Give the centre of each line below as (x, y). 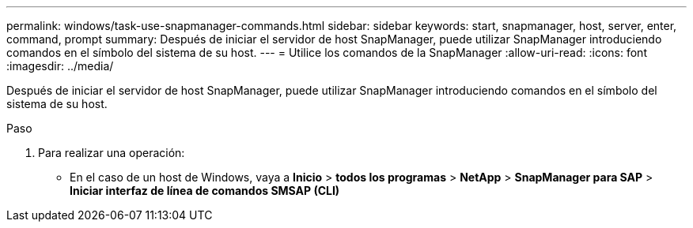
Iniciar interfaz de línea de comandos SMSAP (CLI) (205, 191)
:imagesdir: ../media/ (60, 66)
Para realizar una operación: (112, 153)
